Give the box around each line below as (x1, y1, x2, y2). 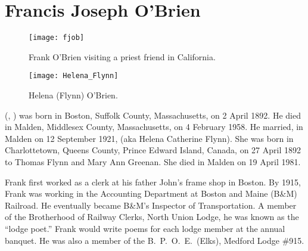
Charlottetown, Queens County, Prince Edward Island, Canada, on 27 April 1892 (5, 144, 301, 156)
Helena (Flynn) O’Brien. (29, 89, 118, 101)
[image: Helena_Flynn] (29, 72, 119, 80)
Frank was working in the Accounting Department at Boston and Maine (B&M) (5, 187, 297, 200)
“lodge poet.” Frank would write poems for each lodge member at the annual (5, 222, 285, 234)
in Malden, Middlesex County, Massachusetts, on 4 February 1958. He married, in (5, 120, 303, 133)
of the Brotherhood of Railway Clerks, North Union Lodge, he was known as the (5, 210, 299, 223)
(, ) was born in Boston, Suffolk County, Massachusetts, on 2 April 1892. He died (5, 109, 301, 121)
